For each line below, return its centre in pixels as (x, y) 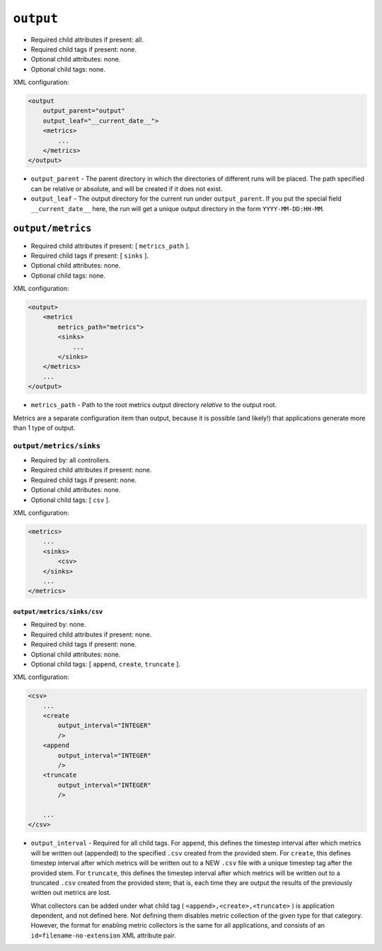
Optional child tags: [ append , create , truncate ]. (105, 664)
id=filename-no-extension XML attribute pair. (103, 935)
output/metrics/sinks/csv (58, 611)
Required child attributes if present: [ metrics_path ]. (110, 246)
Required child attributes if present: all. (87, 40)
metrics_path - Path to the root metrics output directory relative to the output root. (154, 405)
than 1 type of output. (44, 428)
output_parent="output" (84, 111)
